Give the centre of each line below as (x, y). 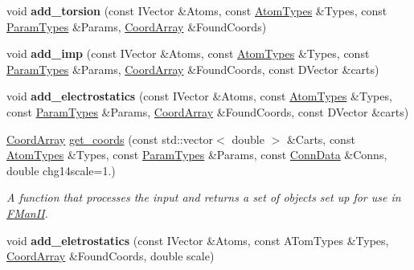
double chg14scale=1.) (61, 170)
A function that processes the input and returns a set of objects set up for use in (204, 197)
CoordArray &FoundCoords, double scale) (111, 256)
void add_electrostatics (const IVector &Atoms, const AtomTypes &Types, (199, 96)
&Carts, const (321, 139)
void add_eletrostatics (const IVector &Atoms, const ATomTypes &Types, (198, 240)
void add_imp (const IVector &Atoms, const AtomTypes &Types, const (188, 53)
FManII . (27, 213)
